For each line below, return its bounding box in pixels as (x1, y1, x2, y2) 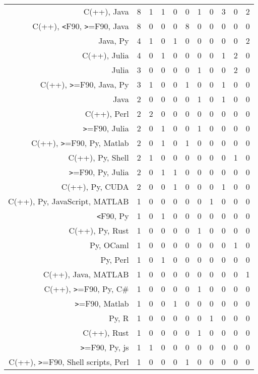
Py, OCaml (90, 239, 129, 251)
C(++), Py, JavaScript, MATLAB (8, 195, 129, 207)
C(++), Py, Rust (69, 225, 129, 236)
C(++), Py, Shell (68, 152, 129, 163)
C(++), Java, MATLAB (43, 268, 129, 280)
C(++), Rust (83, 327, 129, 338)
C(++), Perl (85, 108, 129, 119)
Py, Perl (100, 254, 129, 265)
